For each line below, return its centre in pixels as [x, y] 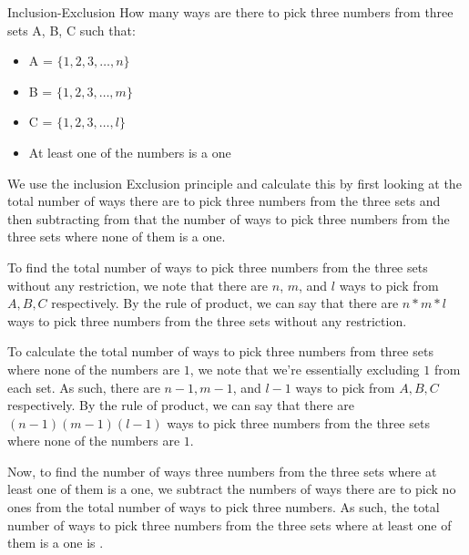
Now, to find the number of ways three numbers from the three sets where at [222, 471]
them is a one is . [56, 543]
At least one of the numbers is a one [130, 152]
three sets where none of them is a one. [117, 236]
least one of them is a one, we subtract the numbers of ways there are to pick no [232, 489]
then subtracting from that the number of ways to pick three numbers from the [229, 218]
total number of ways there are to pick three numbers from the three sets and [224, 201]
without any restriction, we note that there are [138, 285]
